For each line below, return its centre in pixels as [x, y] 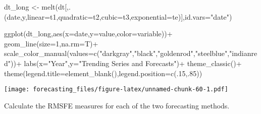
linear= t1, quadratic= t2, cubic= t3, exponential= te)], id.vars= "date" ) [129, 16]
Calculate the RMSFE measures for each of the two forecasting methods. [117, 105]
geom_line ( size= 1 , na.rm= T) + [51, 43]
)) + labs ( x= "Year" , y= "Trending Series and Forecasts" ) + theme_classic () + [126, 63]
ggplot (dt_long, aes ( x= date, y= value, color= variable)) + [88, 34]
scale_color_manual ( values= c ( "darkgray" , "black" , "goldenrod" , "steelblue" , [117, 53]
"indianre [243, 53]
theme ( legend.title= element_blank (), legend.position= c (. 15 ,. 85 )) [103, 73]
